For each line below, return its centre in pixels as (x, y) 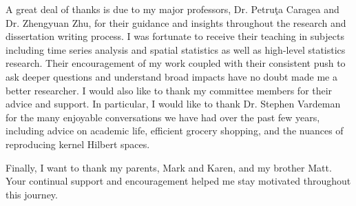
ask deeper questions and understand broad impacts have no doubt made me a (171, 76)
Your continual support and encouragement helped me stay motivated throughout (178, 181)
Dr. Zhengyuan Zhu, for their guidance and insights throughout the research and (176, 22)
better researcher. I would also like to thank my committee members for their (169, 90)
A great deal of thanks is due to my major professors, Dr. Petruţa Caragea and (172, 9)
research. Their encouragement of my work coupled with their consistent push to (176, 63)
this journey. (32, 194)
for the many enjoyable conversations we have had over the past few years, (163, 117)
